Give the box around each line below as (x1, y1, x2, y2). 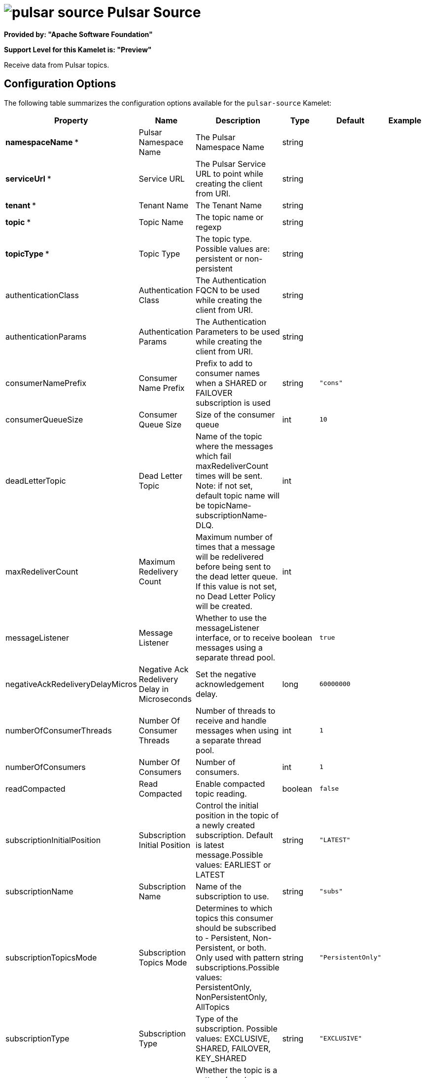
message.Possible (195, 849, 263, 860)
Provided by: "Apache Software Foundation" (4, 30, 153, 38)
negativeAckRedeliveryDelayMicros (5, 679, 137, 689)
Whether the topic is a (195, 1065, 278, 1075)
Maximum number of (195, 532, 273, 542)
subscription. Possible (195, 1023, 278, 1034)
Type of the (195, 1013, 238, 1024)
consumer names (195, 368, 260, 378)
